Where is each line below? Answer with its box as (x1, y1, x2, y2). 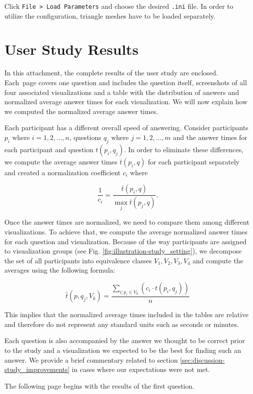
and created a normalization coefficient (4, 167, 121, 177)
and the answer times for (173, 132, 248, 142)
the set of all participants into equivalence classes (4, 255, 152, 265)
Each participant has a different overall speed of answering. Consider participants (4, 122, 249, 133)
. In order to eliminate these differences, (124, 144, 244, 154)
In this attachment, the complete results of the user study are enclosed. (4, 68, 218, 78)
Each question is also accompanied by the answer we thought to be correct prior (4, 335, 245, 346)
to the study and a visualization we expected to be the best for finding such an (4, 345, 241, 355)
